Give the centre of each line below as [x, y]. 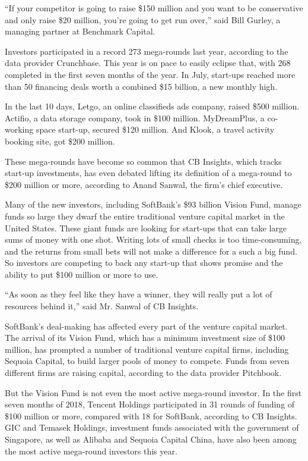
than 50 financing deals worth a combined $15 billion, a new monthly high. [141, 86]
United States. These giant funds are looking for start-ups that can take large [146, 228]
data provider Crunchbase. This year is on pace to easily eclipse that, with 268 [148, 63]
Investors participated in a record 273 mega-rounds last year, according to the [147, 51]
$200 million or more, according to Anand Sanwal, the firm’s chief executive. [144, 184]
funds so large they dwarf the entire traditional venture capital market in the [145, 216]
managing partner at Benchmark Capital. [80, 31]
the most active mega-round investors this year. [91, 451]
